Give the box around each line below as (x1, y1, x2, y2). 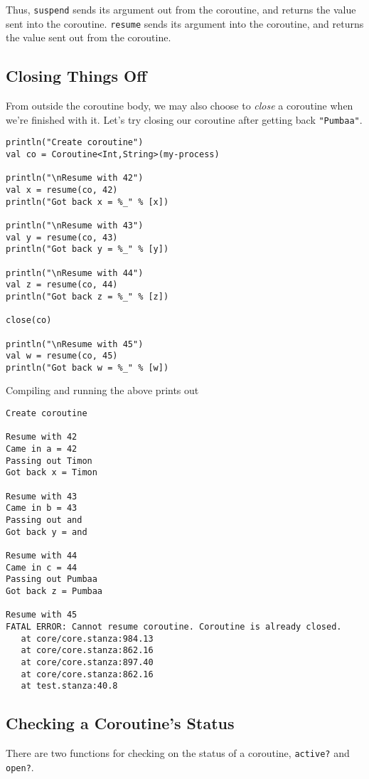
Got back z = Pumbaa (6, 585, 103, 596)
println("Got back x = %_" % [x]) (6, 196, 169, 207)
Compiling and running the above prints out (6, 383, 199, 398)
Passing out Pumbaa (6, 574, 97, 585)
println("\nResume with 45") (6, 339, 144, 349)
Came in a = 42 (6, 444, 77, 455)
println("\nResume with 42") (6, 173, 144, 184)
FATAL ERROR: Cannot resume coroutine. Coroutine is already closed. (6, 621, 342, 632)
